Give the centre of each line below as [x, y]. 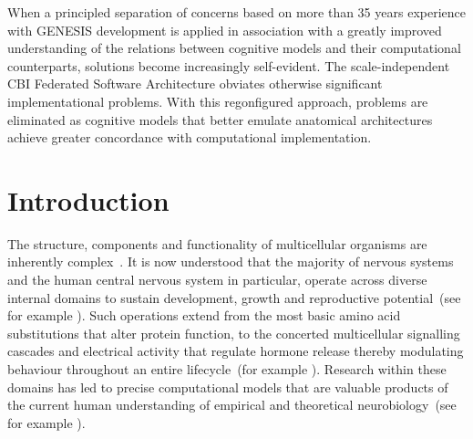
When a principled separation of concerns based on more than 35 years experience [236, 12]
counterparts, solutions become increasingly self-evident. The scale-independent [229, 65]
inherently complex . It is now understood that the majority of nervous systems [231, 261]
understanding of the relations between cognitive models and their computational [234, 48]
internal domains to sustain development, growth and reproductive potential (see [234, 297]
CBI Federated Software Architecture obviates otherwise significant [195, 84]
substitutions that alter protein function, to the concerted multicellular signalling [234, 333]
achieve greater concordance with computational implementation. [190, 137]
